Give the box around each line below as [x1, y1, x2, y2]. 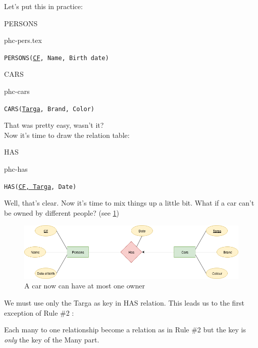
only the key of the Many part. [4, 334, 99, 344]
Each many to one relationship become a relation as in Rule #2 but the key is [4, 324, 246, 335]
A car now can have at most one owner [24, 280, 145, 291]
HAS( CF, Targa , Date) [4, 183, 77, 190]
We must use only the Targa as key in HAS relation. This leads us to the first [4, 297, 244, 308]
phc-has [4, 164, 28, 174]
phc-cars [4, 86, 30, 96]
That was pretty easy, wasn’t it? [4, 120, 104, 130]
